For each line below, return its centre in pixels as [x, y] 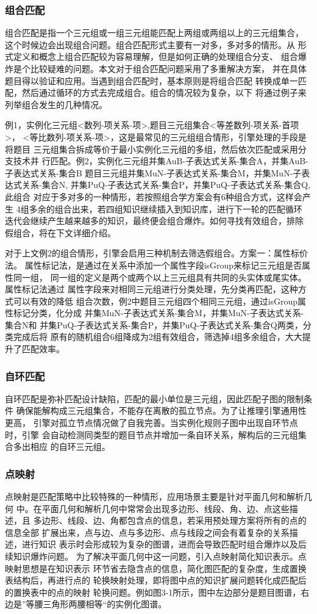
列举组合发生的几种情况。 [56, 104]
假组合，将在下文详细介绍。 [60, 232]
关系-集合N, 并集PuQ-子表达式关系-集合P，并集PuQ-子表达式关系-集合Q [165, 185]
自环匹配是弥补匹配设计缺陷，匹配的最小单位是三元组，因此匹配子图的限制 [154, 398]
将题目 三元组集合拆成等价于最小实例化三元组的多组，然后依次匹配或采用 [151, 149]
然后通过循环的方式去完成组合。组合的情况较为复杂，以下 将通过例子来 [164, 92]
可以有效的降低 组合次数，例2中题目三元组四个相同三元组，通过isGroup [155, 301]
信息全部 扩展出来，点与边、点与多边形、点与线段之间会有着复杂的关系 [147, 532]
